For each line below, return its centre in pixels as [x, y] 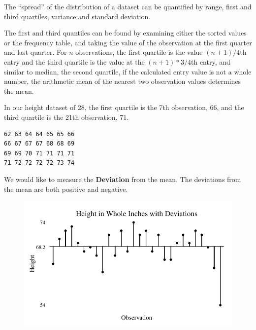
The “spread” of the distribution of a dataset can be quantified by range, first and [128, 6]
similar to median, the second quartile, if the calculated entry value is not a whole [128, 71]
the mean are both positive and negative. [66, 189]
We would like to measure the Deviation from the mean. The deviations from [123, 179]
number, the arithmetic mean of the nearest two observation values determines [123, 81]
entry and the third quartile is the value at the [74, 61]
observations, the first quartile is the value [139, 52]
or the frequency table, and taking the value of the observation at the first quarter [128, 42]
